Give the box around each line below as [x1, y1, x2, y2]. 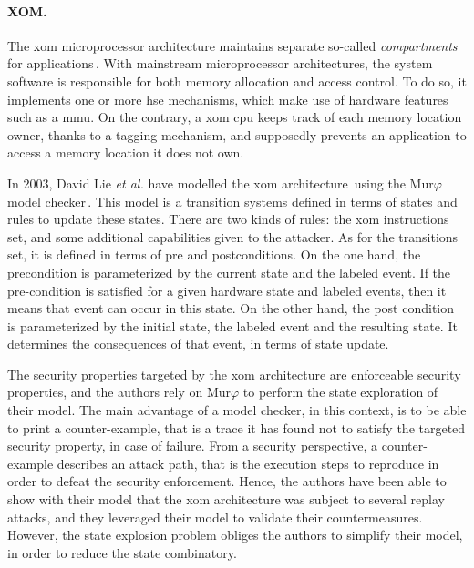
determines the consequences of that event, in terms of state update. [7, 334, 389, 353]
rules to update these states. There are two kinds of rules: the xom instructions [7, 209, 449, 228]
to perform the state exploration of [242, 382, 438, 401]
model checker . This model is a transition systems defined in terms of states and [7, 191, 458, 210]
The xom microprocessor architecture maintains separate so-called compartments [7, 35, 458, 55]
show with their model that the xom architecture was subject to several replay [7, 490, 445, 509]
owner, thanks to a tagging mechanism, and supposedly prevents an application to [7, 125, 467, 144]
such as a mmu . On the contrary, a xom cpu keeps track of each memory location [7, 107, 462, 127]
